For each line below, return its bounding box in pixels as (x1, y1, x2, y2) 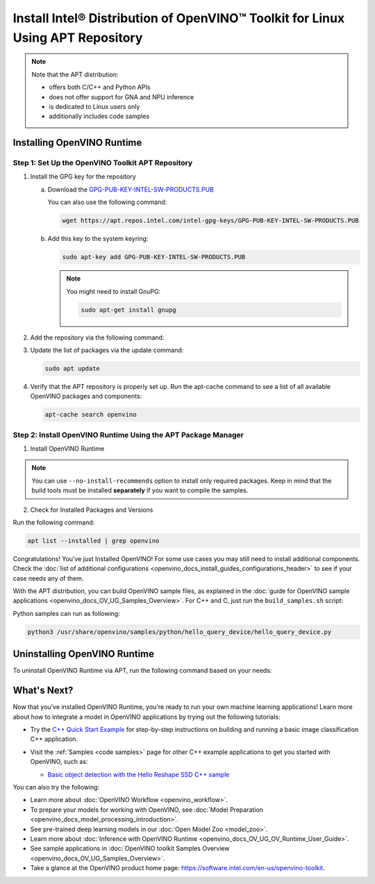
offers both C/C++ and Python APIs (49, 83, 151, 92)
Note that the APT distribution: (31, 70, 119, 78)
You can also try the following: (12, 783, 100, 791)
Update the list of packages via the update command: (30, 346, 184, 354)
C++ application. (30, 735, 78, 743)
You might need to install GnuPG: (66, 287, 161, 295)
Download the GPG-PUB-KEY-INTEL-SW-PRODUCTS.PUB (47, 185, 215, 194)
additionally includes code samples (49, 112, 150, 121)
